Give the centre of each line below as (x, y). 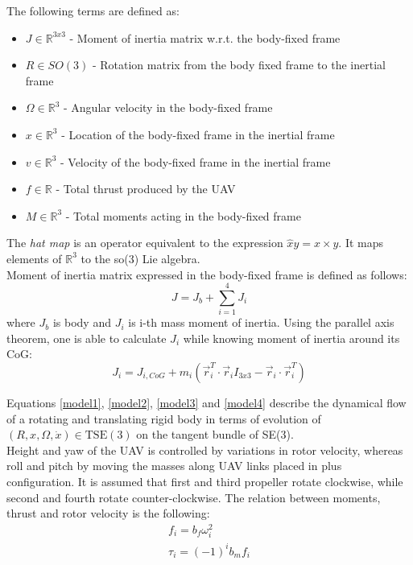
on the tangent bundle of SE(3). (215, 434)
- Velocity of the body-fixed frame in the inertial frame (195, 161)
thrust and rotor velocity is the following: (108, 513)
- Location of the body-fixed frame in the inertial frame (198, 134)
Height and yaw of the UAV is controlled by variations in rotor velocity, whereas (205, 450)
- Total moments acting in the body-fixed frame (183, 215)
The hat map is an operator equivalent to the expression (145, 243)
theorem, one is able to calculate (87, 338)
